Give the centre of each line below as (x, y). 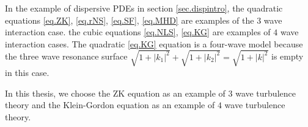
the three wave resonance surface (66, 56)
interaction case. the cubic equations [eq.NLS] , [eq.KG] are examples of (138, 32)
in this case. (27, 72)
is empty (288, 56)
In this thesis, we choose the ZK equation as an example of (115, 93)
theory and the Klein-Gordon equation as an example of (110, 105)
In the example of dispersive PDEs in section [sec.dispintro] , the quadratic (144, 8)
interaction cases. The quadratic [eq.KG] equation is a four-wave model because (154, 43)
